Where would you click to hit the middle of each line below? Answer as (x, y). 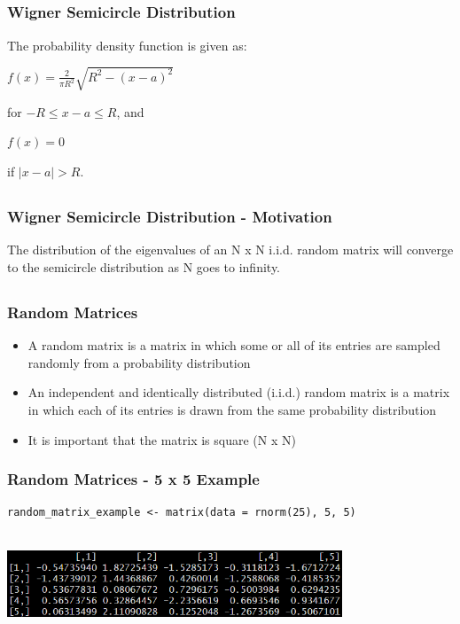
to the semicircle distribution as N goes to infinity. (144, 266)
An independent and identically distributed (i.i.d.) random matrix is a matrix (239, 392)
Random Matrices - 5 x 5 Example (133, 479)
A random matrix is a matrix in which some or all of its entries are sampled (234, 345)
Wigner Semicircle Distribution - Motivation (170, 216)
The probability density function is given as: (127, 45)
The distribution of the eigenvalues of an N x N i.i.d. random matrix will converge (230, 250)
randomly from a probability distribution (139, 362)
